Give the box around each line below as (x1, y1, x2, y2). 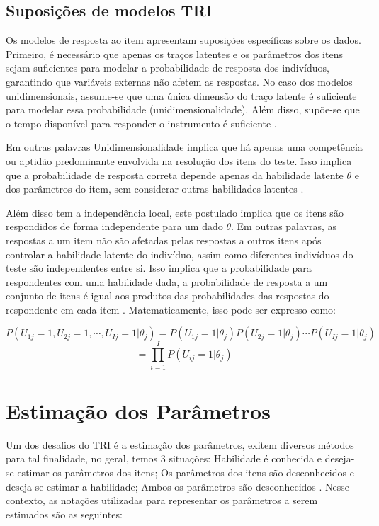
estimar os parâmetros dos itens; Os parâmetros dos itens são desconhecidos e (17, 464, 354, 479)
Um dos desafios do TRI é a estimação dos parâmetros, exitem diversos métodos (6, 437, 354, 452)
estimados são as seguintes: (6, 506, 123, 521)
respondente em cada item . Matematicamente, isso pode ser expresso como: (6, 302, 336, 316)
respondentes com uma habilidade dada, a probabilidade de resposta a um (6, 274, 328, 289)
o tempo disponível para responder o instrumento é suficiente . (6, 115, 277, 130)
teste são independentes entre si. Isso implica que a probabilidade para (6, 261, 312, 275)
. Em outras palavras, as (231, 219, 337, 234)
